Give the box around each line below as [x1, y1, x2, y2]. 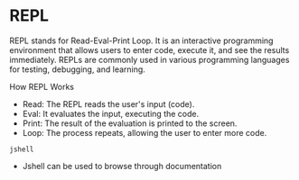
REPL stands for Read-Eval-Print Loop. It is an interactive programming [9, 35, 274, 46]
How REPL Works [9, 81, 75, 92]
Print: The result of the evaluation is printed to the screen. [22, 118, 238, 129]
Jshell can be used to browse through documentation [22, 160, 222, 171]
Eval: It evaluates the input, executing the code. [22, 108, 200, 119]
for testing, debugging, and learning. [9, 64, 146, 75]
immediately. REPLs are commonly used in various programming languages [9, 54, 290, 65]
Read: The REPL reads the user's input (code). [22, 98, 195, 109]
